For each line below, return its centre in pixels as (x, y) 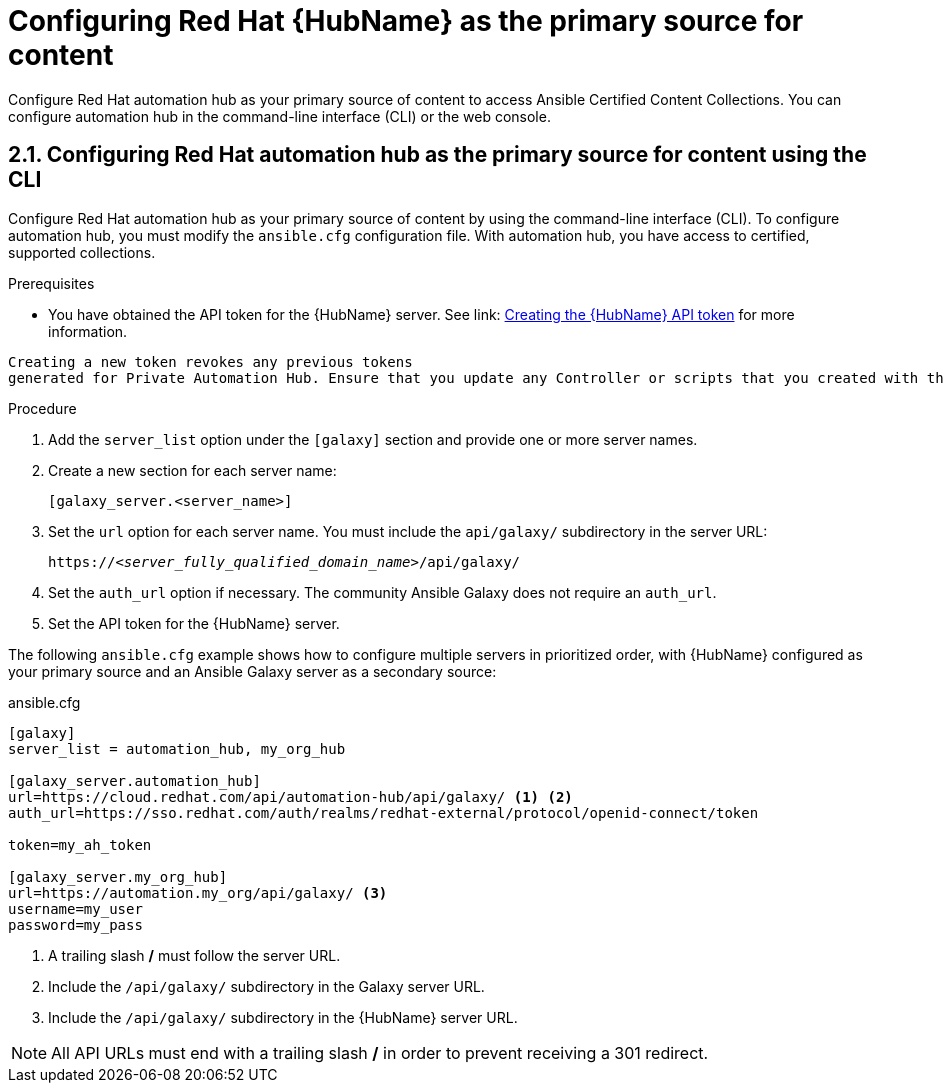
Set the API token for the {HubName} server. (194, 623)
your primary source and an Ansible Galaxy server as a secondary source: (252, 671)
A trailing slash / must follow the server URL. (194, 955)
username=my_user (75, 908)
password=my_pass (75, 924)
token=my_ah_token (80, 844)
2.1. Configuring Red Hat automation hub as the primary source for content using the (437, 155)
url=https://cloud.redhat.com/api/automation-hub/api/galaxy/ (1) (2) (290, 796)
